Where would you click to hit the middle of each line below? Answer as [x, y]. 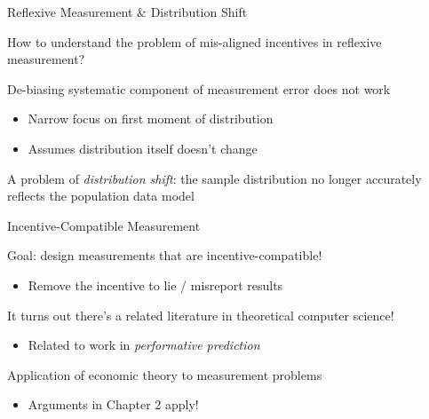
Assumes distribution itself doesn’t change [143, 148]
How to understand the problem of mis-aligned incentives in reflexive [195, 41]
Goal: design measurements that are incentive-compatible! [165, 255]
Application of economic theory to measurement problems [165, 374]
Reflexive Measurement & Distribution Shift [127, 12]
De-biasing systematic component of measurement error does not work [199, 88]
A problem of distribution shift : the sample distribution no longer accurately [214, 178]
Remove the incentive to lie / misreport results [155, 285]
